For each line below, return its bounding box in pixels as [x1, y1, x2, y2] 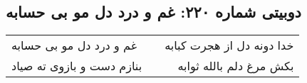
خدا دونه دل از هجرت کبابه [165, 37, 294, 54]
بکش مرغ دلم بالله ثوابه [177, 57, 294, 74]
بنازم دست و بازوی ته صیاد [11, 57, 142, 74]
